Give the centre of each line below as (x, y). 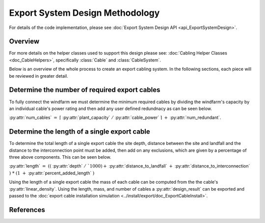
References (27, 209)
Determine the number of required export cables (85, 90)
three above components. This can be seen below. (60, 157)
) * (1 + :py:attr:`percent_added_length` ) (52, 173)
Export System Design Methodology (84, 13)
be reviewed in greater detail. (39, 76)
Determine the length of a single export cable (79, 132)
